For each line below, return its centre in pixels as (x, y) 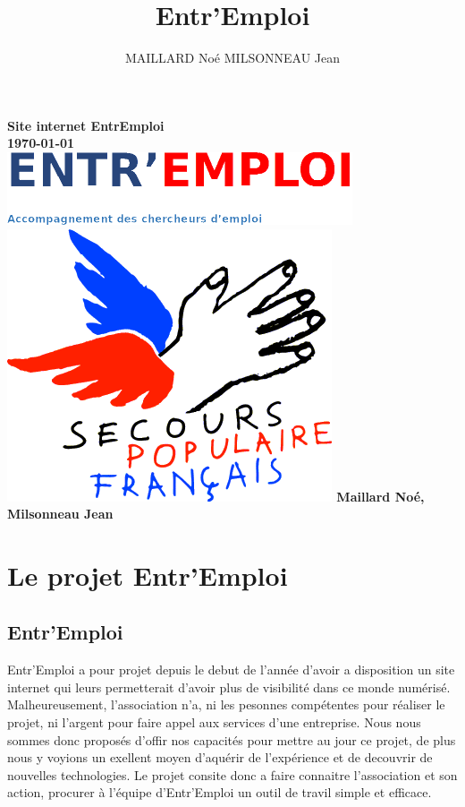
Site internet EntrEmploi (86, 125)
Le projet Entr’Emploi (148, 575)
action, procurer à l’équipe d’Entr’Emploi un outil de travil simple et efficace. (220, 792)
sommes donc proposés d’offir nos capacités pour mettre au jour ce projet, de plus (232, 739)
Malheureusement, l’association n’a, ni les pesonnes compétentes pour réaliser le (226, 704)
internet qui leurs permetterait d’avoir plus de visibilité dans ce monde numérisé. (229, 687)
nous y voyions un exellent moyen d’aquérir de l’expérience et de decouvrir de (220, 757)
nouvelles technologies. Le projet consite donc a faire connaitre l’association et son (232, 774)
